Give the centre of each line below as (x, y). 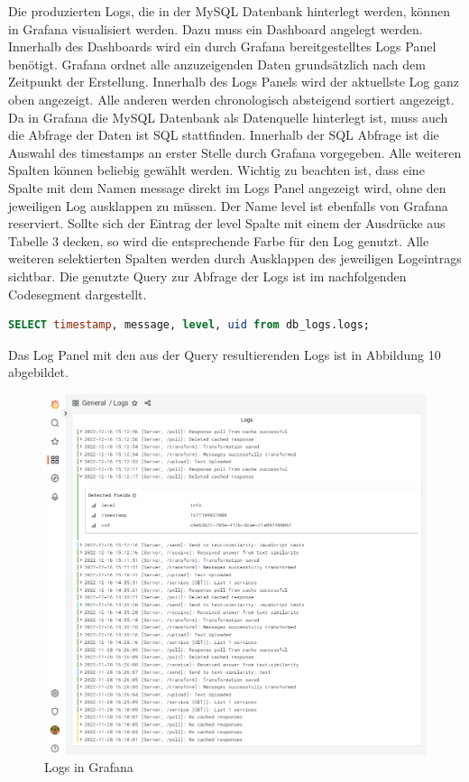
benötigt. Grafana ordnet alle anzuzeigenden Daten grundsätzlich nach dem (217, 64)
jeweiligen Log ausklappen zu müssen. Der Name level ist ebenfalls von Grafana (228, 205)
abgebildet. (38, 372)
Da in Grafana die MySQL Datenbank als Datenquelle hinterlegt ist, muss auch (228, 117)
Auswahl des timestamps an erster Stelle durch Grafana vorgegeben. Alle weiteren (235, 152)
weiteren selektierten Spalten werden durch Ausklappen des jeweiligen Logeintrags (235, 258)
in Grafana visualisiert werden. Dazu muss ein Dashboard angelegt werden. (216, 28)
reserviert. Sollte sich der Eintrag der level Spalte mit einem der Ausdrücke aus (227, 223)
